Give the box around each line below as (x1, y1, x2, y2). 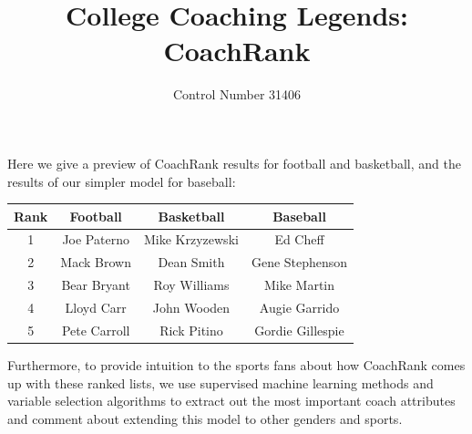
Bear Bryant (61, 275, 130, 294)
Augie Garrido (259, 297, 340, 316)
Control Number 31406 (172, 85, 302, 104)
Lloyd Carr (65, 297, 127, 316)
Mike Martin (263, 275, 335, 294)
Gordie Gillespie (254, 320, 344, 339)
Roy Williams (153, 275, 230, 294)
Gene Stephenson (251, 253, 348, 272)
